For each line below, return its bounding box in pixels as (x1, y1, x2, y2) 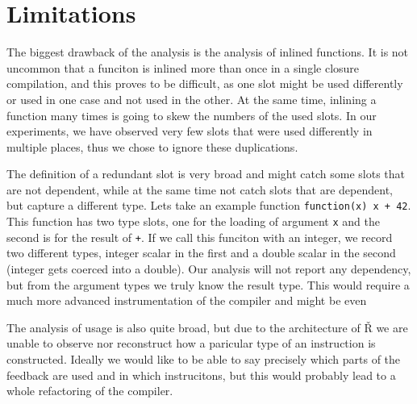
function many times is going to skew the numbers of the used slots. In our (6, 106, 377, 123)
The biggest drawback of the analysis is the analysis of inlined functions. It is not (6, 44, 409, 60)
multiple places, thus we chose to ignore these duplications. (6, 138, 298, 155)
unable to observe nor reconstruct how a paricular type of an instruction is (6, 335, 376, 352)
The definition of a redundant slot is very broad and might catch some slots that (6, 165, 406, 182)
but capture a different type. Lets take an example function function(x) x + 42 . (6, 197, 411, 214)
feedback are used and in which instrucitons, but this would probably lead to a (6, 366, 396, 383)
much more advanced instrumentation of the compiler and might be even (6, 292, 367, 309)
